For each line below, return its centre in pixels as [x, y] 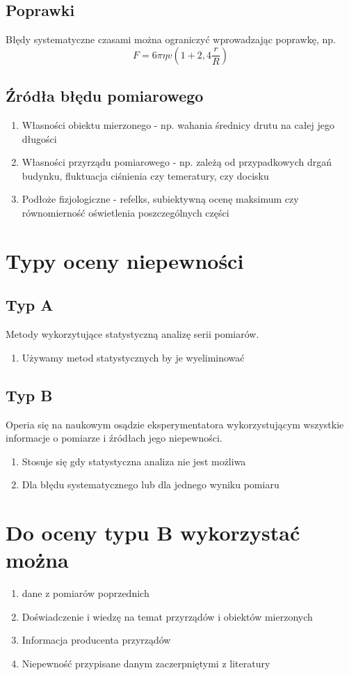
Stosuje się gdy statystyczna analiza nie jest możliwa [134, 461]
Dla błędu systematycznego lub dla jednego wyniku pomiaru [151, 484]
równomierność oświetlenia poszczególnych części [125, 212]
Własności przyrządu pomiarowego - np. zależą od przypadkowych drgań [177, 162]
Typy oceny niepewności [125, 260]
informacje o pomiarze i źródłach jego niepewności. [114, 438]
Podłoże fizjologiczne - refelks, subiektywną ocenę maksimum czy [160, 199]
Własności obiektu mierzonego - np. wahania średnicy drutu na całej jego [178, 125]
